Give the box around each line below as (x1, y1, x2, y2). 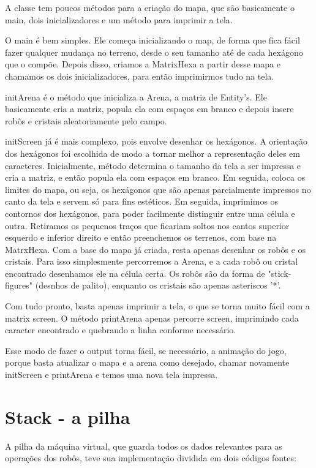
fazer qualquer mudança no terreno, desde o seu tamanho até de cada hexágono (5, 45, 303, 58)
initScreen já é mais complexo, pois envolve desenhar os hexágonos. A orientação (5, 135, 307, 148)
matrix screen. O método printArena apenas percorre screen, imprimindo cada (5, 311, 299, 324)
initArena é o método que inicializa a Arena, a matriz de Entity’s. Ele (5, 90, 267, 103)
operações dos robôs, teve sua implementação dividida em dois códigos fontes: (5, 451, 296, 464)
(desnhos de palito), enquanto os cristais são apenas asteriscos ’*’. (35, 279, 281, 292)
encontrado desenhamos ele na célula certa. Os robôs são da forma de (5, 266, 265, 279)
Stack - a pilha (5, 404, 130, 429)
